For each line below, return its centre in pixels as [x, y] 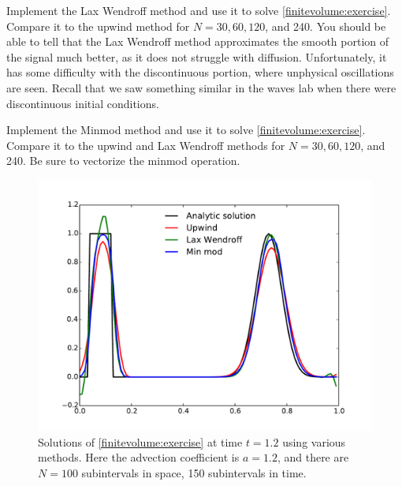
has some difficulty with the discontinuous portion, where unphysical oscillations [200, 72]
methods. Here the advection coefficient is [139, 457]
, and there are [313, 457]
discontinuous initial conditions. [83, 103]
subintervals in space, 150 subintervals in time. [194, 472]
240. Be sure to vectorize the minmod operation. [123, 161]
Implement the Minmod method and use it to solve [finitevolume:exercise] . [186, 130]
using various [314, 441]
